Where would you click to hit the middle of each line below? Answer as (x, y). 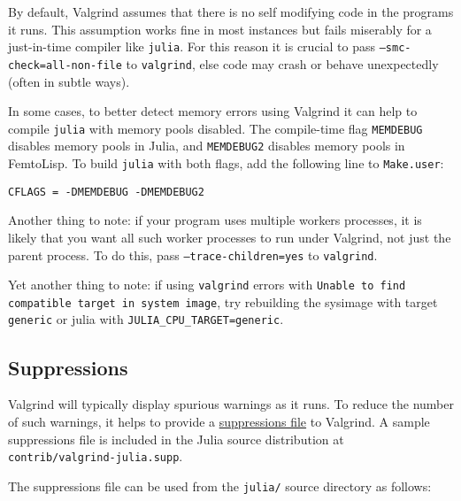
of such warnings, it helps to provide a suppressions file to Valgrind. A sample (219, 421)
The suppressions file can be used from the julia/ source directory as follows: (220, 486)
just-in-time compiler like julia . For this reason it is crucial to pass (192, 46)
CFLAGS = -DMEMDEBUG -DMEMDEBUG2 (106, 192)
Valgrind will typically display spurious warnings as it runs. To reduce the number (231, 404)
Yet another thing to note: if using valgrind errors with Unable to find (207, 285)
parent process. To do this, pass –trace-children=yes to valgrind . (193, 254)
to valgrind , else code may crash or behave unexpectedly (282, 63)
